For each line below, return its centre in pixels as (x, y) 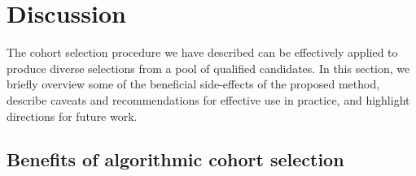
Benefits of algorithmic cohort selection (175, 159)
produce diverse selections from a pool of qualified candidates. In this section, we (208, 68)
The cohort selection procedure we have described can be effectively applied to (202, 52)
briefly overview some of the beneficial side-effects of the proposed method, (193, 84)
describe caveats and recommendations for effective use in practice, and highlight (208, 99)
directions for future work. (72, 116)
